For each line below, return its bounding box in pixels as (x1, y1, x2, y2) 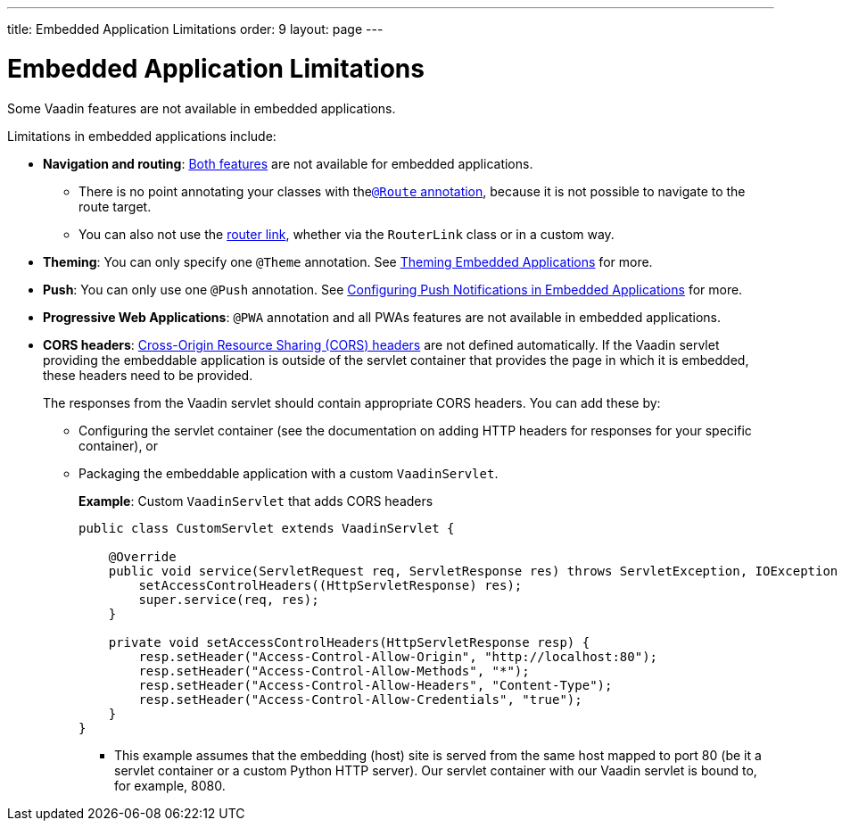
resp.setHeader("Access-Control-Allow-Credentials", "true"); (138, 691, 582, 707)
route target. (78, 198, 152, 214)
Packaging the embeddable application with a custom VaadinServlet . (78, 465, 499, 481)
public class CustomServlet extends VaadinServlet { (78, 520, 455, 535)
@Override (108, 549, 177, 564)
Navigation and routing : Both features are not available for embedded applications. (43, 155, 533, 171)
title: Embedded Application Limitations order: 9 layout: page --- (7, 21, 384, 37)
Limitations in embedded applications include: (7, 128, 277, 144)
